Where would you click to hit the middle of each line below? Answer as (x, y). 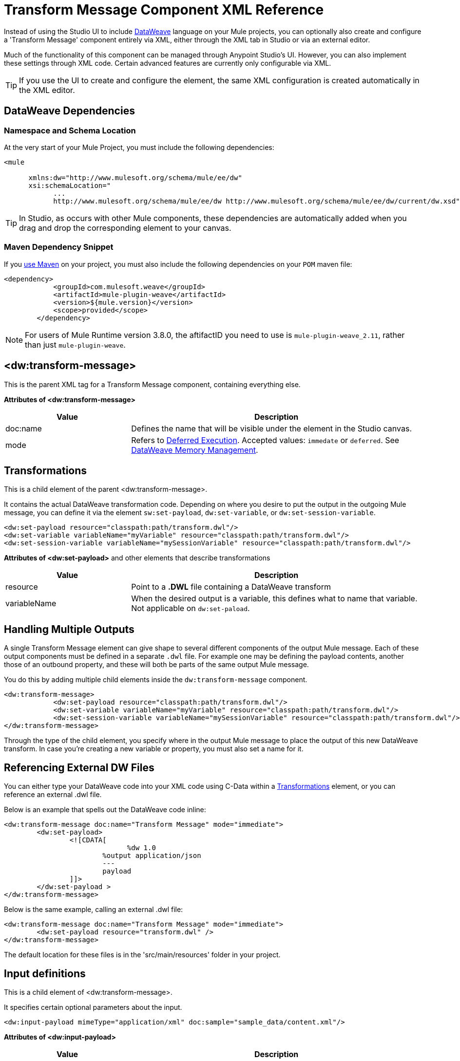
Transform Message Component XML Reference (164, 10)
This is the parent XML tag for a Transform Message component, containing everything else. (152, 384)
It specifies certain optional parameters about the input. (93, 1007)
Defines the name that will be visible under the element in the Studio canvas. (272, 428)
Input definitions (45, 973)
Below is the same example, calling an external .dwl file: (94, 910)
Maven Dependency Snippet (59, 247)
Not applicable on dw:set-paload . (191, 608)
